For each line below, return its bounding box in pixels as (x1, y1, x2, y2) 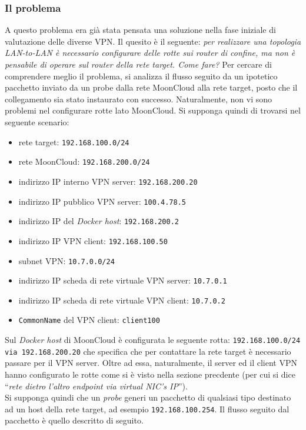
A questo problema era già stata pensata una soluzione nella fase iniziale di (5, 24, 276, 36)
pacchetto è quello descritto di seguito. (5, 414, 144, 426)
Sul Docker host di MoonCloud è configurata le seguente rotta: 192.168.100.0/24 (5, 334, 301, 346)
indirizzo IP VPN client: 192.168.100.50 (18, 234, 168, 246)
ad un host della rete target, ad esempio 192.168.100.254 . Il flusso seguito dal (5, 402, 290, 415)
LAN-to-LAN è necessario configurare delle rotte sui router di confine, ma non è (5, 46, 295, 59)
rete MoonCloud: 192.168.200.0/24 (18, 155, 150, 168)
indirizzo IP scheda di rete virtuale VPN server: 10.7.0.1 (18, 274, 227, 286)
